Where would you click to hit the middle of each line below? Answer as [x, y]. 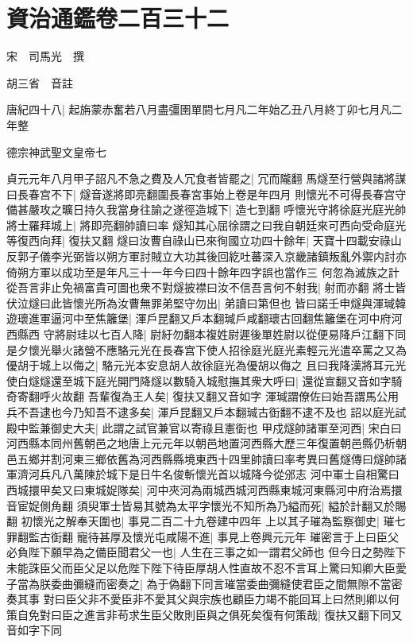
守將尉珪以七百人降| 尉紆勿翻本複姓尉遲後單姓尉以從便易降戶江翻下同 [225, 334]
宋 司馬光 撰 [45, 56]
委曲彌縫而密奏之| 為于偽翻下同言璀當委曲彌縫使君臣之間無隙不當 [221, 583]
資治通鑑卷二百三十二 [118, 18]
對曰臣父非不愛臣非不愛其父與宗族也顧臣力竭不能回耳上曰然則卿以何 [221, 599]
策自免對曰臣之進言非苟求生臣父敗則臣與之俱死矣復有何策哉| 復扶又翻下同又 [205, 614]
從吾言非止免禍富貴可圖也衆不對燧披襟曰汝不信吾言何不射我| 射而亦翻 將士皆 [206, 287]
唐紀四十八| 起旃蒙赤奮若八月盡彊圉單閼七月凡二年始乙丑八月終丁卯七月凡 [199, 109]
